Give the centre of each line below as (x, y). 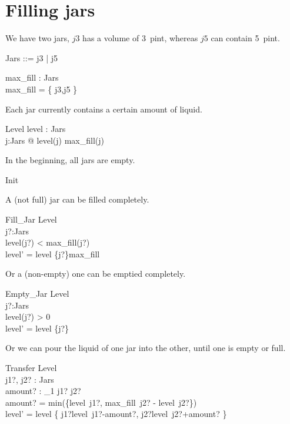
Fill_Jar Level (31, 219)
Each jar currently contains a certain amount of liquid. (104, 109)
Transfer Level (31, 367)
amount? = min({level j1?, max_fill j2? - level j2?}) (101, 402)
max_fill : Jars (32, 77)
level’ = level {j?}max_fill (53, 254)
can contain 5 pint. (245, 38)
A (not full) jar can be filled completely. (77, 199)
